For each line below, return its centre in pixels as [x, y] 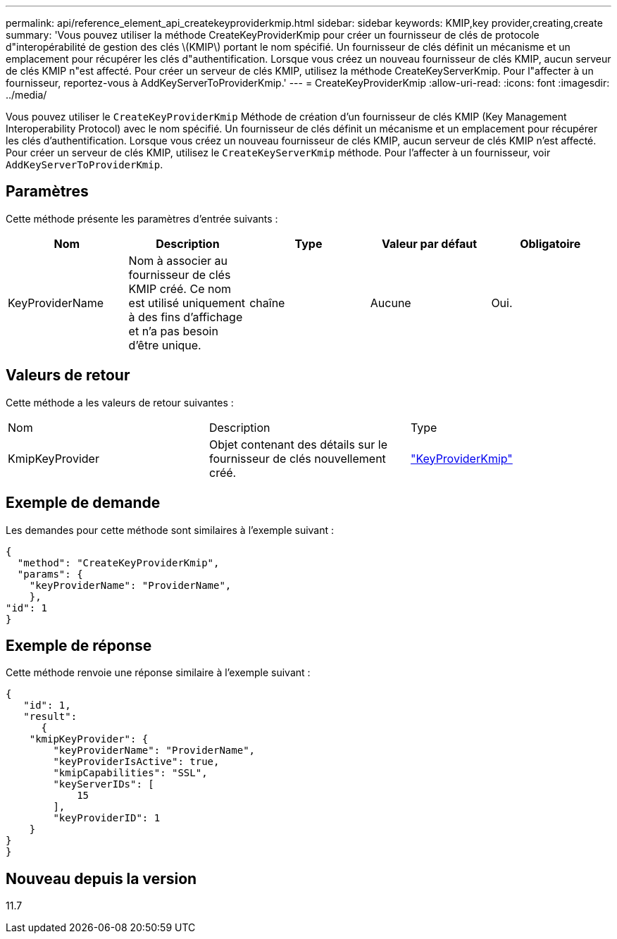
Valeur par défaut [430, 243]
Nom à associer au [178, 260]
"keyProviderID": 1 [107, 818]
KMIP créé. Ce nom [180, 288]
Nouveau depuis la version [101, 878]
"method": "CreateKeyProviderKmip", [118, 562]
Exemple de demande [83, 503]
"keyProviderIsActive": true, [136, 762]
